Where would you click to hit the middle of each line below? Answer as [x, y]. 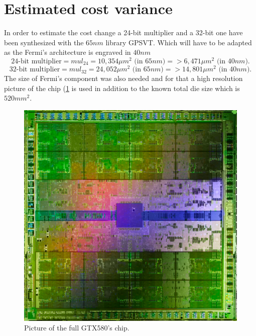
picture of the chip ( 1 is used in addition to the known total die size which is [122, 88]
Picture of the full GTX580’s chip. [77, 328]
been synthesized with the [44, 42]
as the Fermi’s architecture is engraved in [68, 52]
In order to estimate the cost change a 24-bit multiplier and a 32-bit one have [123, 32]
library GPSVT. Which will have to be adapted [179, 42]
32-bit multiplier [35, 70]
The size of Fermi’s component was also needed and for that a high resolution [123, 78]
